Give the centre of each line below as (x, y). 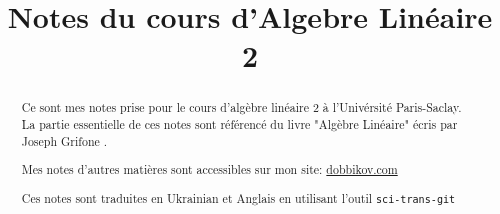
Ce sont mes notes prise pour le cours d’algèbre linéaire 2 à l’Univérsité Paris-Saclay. (241, 107)
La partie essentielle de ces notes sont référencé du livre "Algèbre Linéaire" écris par (239, 124)
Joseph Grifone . (64, 140)
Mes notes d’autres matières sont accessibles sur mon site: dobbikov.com (209, 169)
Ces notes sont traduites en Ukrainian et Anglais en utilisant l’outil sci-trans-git (238, 197)
